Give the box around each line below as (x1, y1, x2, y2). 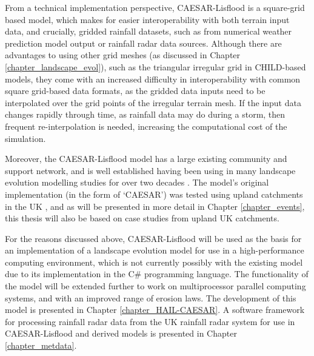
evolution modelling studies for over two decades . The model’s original (5, 176, 269, 189)
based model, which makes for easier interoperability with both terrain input (5, 13, 290, 25)
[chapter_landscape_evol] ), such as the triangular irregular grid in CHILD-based (5, 60, 306, 73)
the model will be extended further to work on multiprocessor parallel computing (5, 280, 306, 292)
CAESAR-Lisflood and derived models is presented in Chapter (5, 327, 237, 340)
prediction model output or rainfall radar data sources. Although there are (5, 36, 282, 49)
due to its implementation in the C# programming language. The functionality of (5, 267, 309, 280)
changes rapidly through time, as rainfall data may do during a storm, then (5, 108, 286, 121)
